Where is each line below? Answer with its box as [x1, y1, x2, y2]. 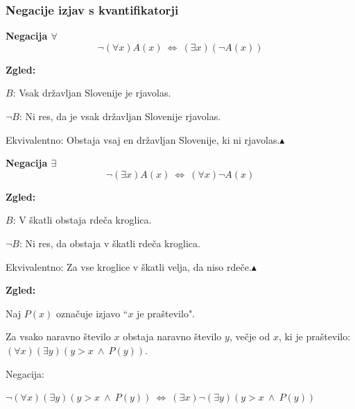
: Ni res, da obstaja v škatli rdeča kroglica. [19, 235, 200, 250]
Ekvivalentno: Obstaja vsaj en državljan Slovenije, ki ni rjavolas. [6, 132, 280, 147]
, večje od [229, 329, 270, 344]
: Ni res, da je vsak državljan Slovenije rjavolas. [19, 109, 221, 123]
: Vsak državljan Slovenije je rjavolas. [12, 85, 171, 100]
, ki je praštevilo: [278, 329, 351, 344]
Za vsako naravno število [6, 329, 111, 344]
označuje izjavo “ [55, 306, 128, 320]
